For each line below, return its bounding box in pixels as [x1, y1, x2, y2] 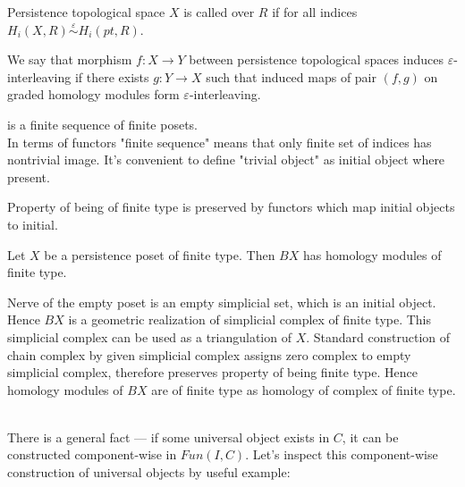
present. [7, 167, 50, 186]
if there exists [74, 67, 149, 86]
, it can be [342, 427, 399, 446]
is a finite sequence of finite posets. [7, 114, 199, 133]
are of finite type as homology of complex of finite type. [151, 380, 456, 399]
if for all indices [272, 3, 358, 21]
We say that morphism [7, 50, 132, 69]
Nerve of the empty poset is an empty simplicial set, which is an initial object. [7, 292, 436, 311]
